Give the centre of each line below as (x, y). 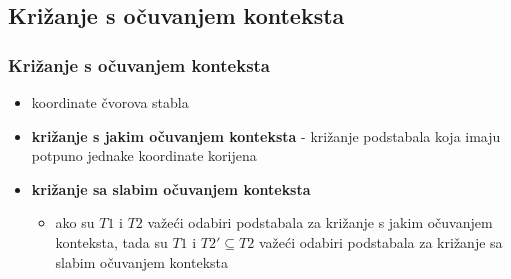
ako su (75, 222)
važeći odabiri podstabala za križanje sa (380, 241)
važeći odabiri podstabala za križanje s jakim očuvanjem (320, 222)
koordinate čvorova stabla (110, 102)
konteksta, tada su (111, 241)
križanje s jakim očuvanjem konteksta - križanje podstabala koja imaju (266, 135)
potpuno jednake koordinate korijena (144, 155)
